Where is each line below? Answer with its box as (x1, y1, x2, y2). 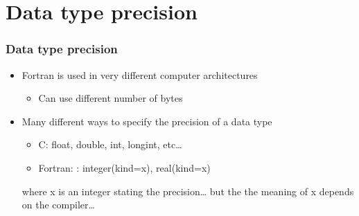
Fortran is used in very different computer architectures (21, 67, 258, 82)
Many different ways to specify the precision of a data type (21, 114, 272, 128)
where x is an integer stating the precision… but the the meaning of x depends (21, 183, 354, 198)
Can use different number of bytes (38, 91, 183, 105)
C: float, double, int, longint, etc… (38, 137, 182, 152)
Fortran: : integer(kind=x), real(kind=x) (38, 160, 211, 174)
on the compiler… (21, 197, 95, 212)
